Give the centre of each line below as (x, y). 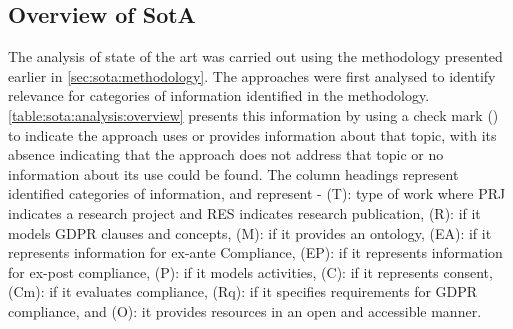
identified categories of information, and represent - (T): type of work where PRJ (257, 193)
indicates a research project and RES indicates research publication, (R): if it (244, 212)
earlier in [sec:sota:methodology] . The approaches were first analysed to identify (252, 75)
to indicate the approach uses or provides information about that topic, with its (252, 134)
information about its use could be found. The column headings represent (233, 173)
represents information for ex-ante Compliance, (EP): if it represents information (255, 252)
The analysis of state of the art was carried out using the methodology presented (255, 56)
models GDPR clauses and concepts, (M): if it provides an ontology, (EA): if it (250, 232)
